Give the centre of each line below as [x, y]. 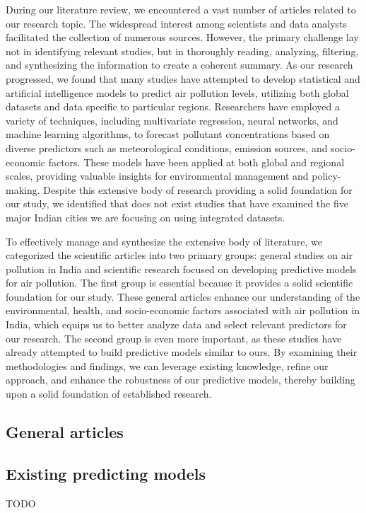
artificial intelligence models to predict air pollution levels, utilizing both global [177, 92]
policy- [326, 176]
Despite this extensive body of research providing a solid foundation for [198, 189]
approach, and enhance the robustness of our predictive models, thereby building [181, 380]
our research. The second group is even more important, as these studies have [174, 338]
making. [23, 189]
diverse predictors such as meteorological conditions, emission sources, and [167, 148]
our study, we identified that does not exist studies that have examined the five [177, 203]
